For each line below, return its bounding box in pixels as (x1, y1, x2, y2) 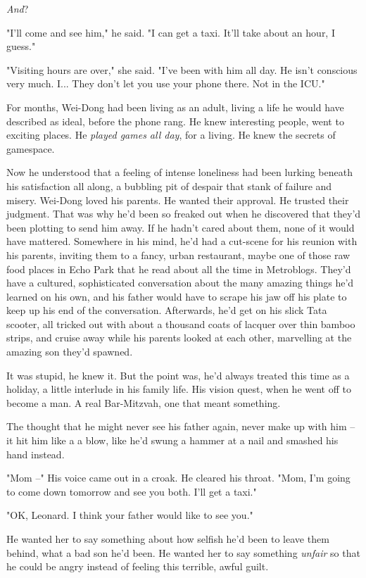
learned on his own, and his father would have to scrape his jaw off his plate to (6, 289, 347, 303)
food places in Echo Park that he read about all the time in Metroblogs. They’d (6, 261, 351, 276)
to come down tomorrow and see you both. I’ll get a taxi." (6, 484, 257, 498)
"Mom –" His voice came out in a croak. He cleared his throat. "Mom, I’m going (6, 470, 351, 485)
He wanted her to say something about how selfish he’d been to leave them (6, 532, 329, 546)
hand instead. (6, 446, 65, 461)
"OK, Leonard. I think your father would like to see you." (6, 508, 253, 522)
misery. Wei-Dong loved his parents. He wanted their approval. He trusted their (6, 192, 349, 207)
